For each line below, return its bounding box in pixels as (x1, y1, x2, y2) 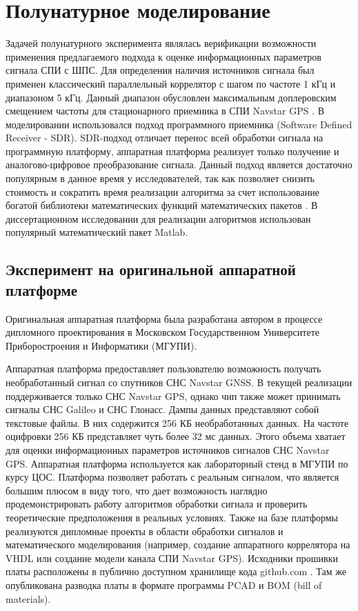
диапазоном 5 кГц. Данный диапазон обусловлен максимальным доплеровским (6, 90, 337, 104)
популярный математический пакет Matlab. (6, 225, 188, 239)
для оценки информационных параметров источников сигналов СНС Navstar (6, 442, 330, 457)
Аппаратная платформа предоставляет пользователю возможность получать (6, 361, 321, 376)
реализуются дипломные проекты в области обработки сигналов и (6, 523, 284, 538)
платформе (6, 279, 78, 300)
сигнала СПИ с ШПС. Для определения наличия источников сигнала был (6, 63, 315, 77)
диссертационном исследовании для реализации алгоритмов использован (6, 211, 311, 226)
